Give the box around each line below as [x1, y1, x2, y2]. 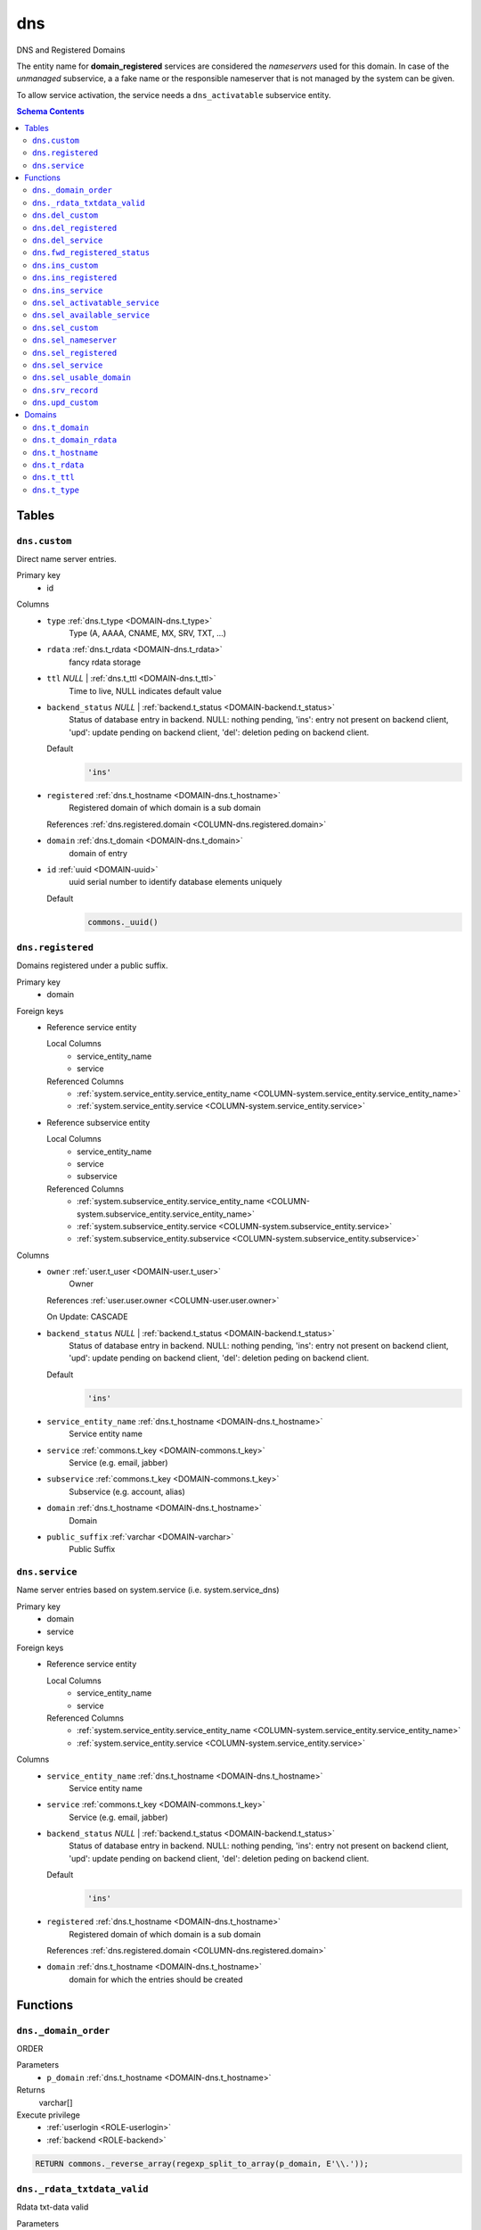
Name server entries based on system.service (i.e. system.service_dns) [16, 1584, 280, 1596]
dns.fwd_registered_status [32, 248, 151, 258]
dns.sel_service [32, 359, 103, 370]
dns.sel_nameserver [32, 335, 118, 345]
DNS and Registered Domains [16, 45, 126, 55]
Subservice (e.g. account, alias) [69, 1486, 186, 1497]
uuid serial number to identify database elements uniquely [69, 877, 282, 888]
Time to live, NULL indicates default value [69, 685, 222, 696]
